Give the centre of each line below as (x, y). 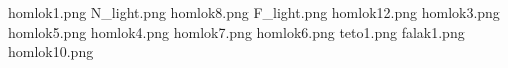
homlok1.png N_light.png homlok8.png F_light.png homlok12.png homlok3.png (254, 12)
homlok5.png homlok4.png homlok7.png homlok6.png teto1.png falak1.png (236, 31)
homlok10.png (51, 51)
